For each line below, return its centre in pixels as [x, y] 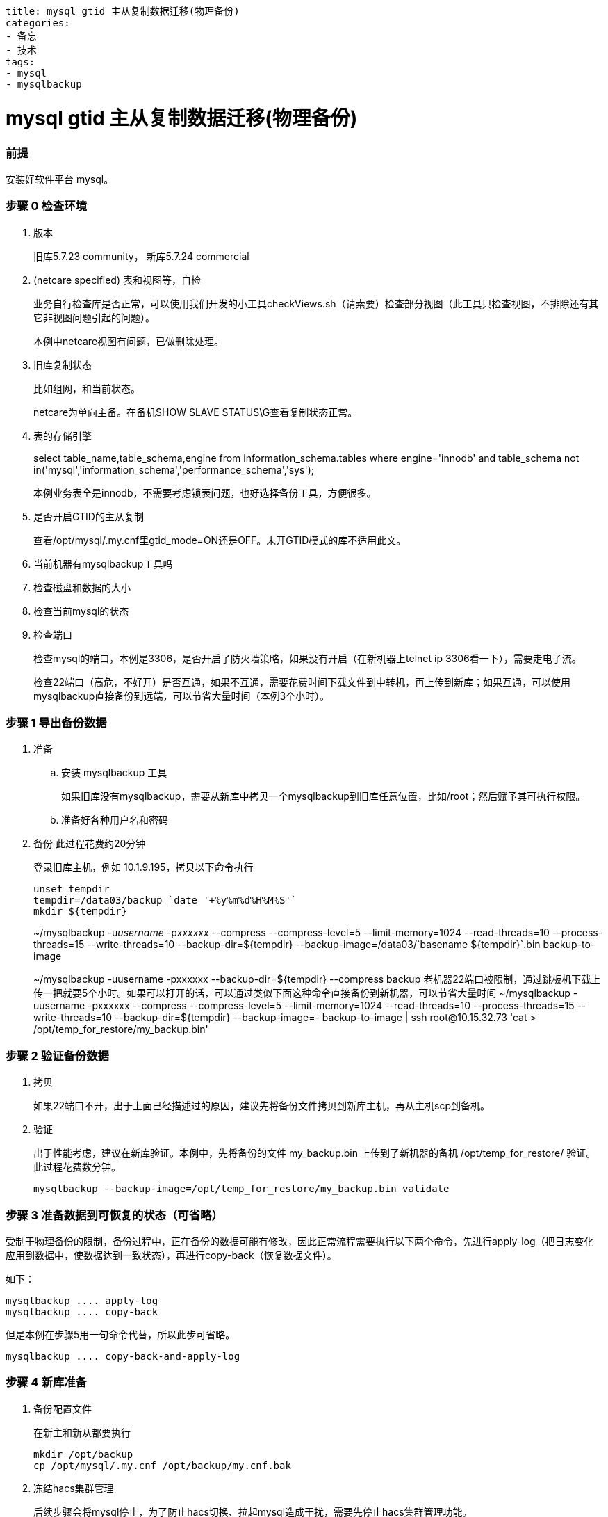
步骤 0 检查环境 [46, 206]
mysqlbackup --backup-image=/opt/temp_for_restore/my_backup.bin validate [241, 1189]
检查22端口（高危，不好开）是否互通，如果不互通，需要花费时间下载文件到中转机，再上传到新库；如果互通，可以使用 [302, 682]
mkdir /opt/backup [83, 1454]
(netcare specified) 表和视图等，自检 [117, 280]
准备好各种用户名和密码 [115, 820]
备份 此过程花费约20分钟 [90, 844]
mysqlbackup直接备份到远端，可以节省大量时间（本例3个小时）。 [182, 696]
